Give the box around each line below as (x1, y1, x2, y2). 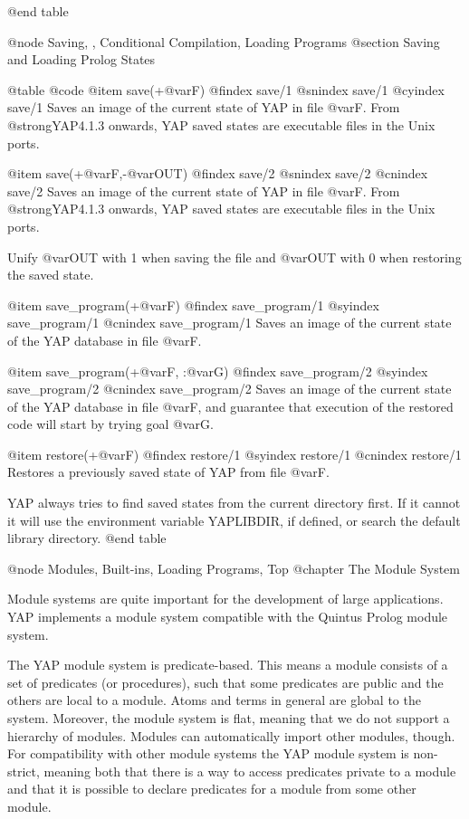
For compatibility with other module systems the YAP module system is (7, 744, 409, 763)
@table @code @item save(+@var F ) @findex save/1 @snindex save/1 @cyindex (7, 80, 445, 99)
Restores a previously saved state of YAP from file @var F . (7, 462, 330, 481)
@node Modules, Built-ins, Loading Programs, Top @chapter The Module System (7, 558, 460, 577)
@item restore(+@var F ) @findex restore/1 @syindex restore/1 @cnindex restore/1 (7, 444, 462, 463)
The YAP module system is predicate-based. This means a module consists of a (7, 655, 448, 674)
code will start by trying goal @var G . (7, 414, 214, 433)
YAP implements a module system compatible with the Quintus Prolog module (7, 607, 448, 626)
